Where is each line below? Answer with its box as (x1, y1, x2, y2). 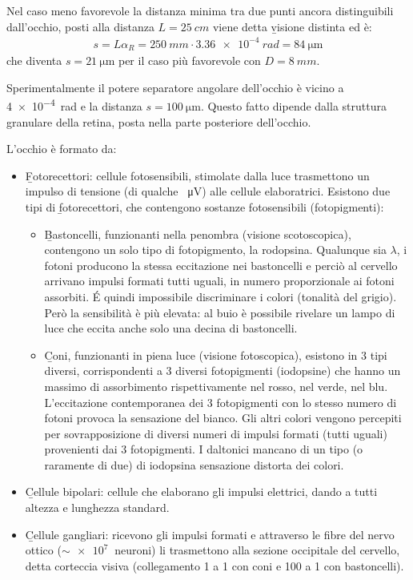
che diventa (6, 52, 62, 69)
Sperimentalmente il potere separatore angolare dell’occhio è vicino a (6, 79, 344, 95)
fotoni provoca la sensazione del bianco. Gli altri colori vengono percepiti (44, 409, 402, 426)
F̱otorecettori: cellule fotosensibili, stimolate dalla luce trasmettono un (25, 167, 370, 183)
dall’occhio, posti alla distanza (6, 18, 154, 34)
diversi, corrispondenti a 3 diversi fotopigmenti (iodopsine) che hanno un (44, 362, 401, 379)
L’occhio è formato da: (6, 140, 117, 157)
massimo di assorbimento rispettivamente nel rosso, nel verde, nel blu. (44, 377, 388, 394)
